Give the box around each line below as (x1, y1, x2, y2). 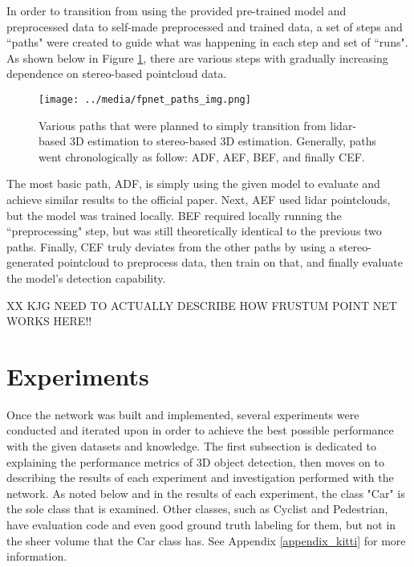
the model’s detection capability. (6, 269, 166, 286)
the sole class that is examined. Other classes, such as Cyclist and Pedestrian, (6, 500, 388, 517)
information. (6, 548, 67, 565)
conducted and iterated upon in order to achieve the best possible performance (6, 422, 394, 439)
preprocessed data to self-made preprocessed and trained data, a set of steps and (6, 18, 403, 35)
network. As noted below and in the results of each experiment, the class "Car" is (6, 484, 405, 501)
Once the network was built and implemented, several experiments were (6, 406, 359, 422)
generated (6, 254, 55, 271)
